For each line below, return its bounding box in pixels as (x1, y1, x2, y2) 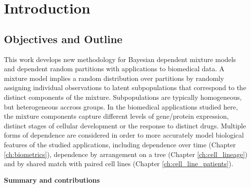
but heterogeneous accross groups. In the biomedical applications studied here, (4, 101, 238, 111)
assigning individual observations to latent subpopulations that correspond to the (4, 82, 247, 93)
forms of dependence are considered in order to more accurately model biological (4, 130, 244, 140)
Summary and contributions (4, 174, 100, 185)
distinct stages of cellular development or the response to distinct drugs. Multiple (4, 120, 246, 130)
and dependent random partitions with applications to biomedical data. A (4, 63, 225, 74)
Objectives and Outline (4, 31, 123, 46)
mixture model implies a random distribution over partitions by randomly (4, 73, 224, 83)
